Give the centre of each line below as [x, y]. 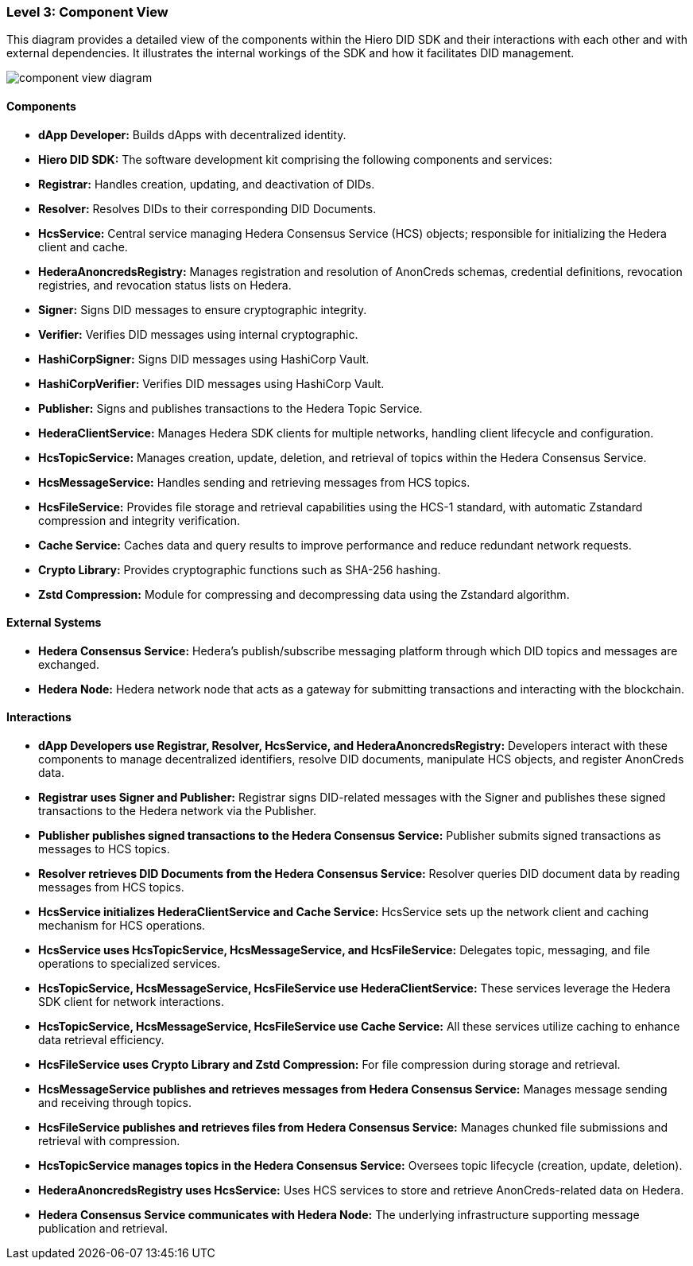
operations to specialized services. [130, 964]
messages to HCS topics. [104, 849]
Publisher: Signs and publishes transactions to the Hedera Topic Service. [230, 408]
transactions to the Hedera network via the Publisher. [178, 811]
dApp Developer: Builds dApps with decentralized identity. [192, 134]
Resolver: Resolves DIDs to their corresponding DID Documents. [207, 208]
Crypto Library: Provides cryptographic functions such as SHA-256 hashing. [240, 569]
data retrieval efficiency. [101, 1040]
